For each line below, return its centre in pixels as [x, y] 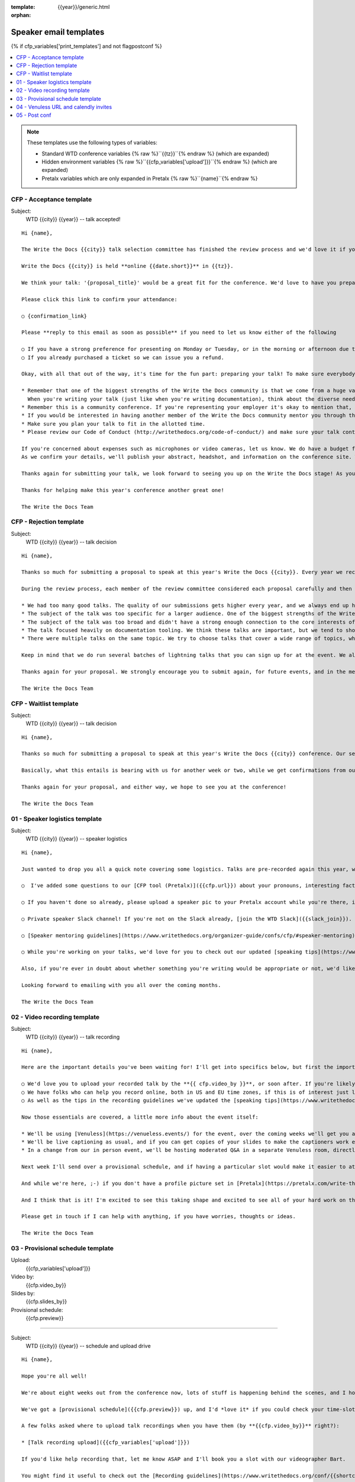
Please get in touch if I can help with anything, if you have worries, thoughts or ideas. [159, 1216]
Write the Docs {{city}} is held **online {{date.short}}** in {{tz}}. [128, 266]
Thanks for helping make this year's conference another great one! [123, 490]
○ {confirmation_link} [54, 316]
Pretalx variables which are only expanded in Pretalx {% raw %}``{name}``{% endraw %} [150, 178]
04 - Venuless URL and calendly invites [64, 107]
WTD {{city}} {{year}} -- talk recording [73, 1037]
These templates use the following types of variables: [92, 143]
